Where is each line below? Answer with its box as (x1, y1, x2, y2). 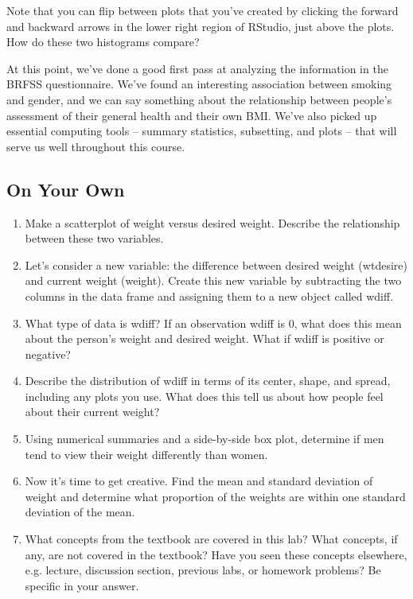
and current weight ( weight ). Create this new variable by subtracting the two (25, 272, 402, 289)
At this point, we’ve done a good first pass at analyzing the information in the (6, 60, 388, 76)
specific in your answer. (25, 577, 139, 593)
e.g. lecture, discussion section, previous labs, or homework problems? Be (25, 562, 381, 578)
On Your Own (6, 177, 125, 201)
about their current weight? (25, 403, 160, 420)
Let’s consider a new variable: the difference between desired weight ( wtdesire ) (25, 256, 407, 273)
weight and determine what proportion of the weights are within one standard (25, 488, 406, 504)
